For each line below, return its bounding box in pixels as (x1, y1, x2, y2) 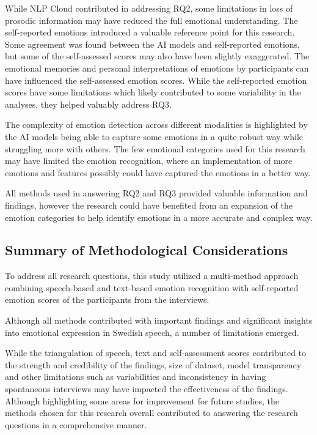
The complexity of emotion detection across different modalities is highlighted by (5, 118, 308, 131)
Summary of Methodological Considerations (5, 240, 288, 259)
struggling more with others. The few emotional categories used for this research (5, 142, 305, 155)
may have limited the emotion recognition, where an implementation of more (5, 154, 293, 167)
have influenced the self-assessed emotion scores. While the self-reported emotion (5, 73, 307, 86)
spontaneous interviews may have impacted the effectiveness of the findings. (5, 382, 288, 395)
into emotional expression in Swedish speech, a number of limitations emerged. (5, 325, 299, 338)
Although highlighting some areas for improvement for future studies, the (5, 394, 279, 407)
